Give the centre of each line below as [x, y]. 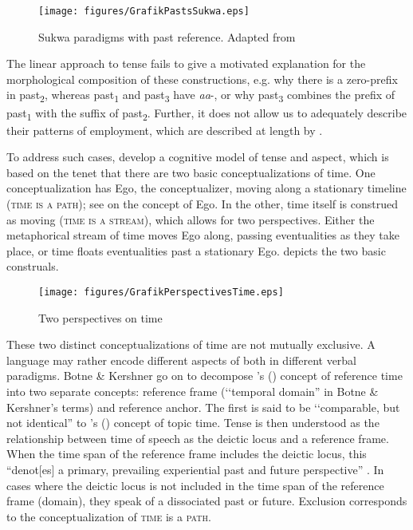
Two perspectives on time [100, 317]
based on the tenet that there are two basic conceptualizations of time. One [191, 172]
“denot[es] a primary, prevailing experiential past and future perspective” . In [195, 470]
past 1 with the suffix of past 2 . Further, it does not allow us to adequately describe [207, 113]
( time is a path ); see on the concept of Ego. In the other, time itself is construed [203, 204]
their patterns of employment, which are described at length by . [165, 130]
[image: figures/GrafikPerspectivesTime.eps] [161, 293]
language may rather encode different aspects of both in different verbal [182, 360]
